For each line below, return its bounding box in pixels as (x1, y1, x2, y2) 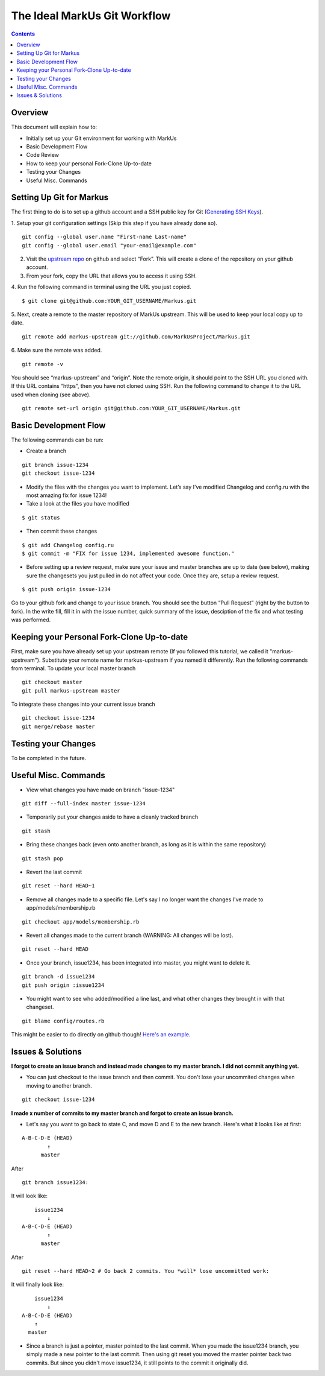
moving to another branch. (26, 1082, 93, 1089)
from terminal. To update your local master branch (11, 664, 136, 672)
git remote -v (22, 361, 63, 367)
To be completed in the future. (11, 754, 87, 761)
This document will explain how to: (11, 124, 97, 131)
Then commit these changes (26, 528, 97, 535)
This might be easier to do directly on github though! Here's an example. (11, 1031, 191, 1038)
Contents (11, 30, 36, 37)
